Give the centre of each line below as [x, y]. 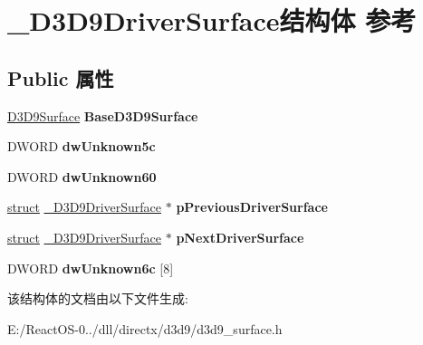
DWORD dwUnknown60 [82, 176]
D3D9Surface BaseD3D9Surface [103, 115]
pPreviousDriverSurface [252, 207]
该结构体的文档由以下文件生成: [98, 298]
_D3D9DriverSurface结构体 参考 [212, 20]
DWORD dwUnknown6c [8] [91, 268]
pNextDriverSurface [240, 237]
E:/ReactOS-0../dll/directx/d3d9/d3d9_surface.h [145, 328]
